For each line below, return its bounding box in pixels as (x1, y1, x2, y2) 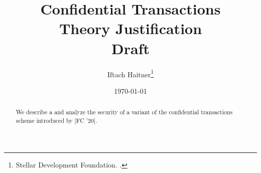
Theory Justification (59, 18, 202, 39)
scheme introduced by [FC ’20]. (16, 116, 97, 124)
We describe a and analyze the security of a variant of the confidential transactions (16, 108, 233, 116)
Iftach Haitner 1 (107, 67, 154, 79)
